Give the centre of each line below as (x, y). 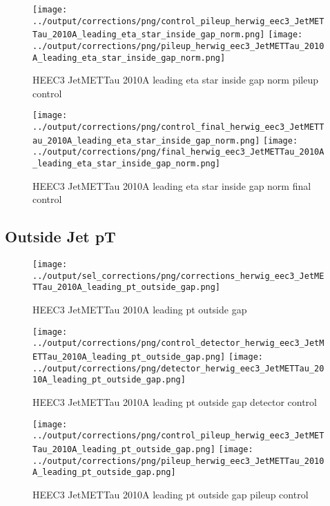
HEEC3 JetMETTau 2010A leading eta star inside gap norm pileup (176, 80)
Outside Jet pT (60, 236)
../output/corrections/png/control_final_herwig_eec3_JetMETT (178, 127)
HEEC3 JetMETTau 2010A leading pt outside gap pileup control (171, 494)
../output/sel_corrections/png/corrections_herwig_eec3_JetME (178, 276)
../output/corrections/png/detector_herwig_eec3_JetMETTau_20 (178, 368)
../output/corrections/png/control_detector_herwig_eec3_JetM (178, 343)
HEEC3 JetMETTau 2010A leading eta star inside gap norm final (172, 185)
